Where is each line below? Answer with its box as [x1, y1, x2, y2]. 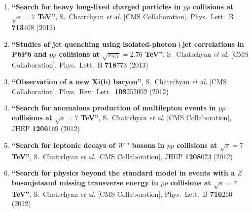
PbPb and [11, 48, 47, 59]
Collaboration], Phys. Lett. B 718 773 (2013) [11, 60, 148, 70]
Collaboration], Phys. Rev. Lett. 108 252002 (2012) [11, 86, 169, 96]
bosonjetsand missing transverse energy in [11, 177, 158, 187]
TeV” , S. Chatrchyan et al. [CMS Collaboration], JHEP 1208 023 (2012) [11, 151, 233, 161]
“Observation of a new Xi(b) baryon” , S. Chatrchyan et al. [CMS [11, 76, 227, 86]
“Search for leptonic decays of [11, 140, 115, 150]
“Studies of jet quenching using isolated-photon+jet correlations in [11, 38, 244, 49]
